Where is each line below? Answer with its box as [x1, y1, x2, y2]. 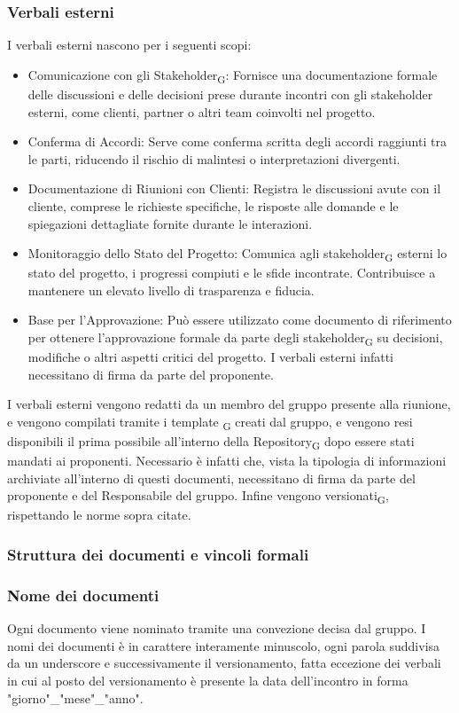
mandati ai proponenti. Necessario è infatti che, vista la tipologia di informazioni [7, 451, 447, 470]
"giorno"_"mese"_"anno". [7, 688, 144, 707]
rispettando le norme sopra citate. [7, 505, 191, 524]
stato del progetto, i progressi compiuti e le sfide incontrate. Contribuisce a [27, 263, 436, 282]
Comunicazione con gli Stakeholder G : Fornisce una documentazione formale [27, 65, 438, 86]
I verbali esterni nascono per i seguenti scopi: [7, 35, 252, 54]
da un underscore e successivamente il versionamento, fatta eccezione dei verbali [7, 654, 441, 672]
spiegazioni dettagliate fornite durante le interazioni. [27, 214, 313, 232]
